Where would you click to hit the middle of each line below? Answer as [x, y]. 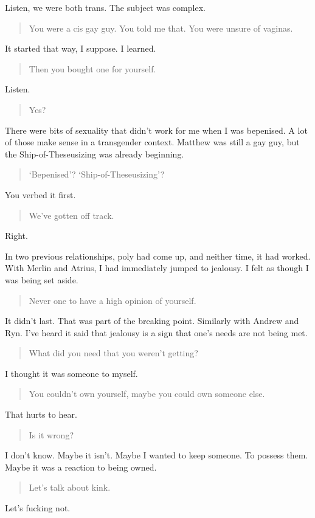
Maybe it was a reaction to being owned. [81, 467]
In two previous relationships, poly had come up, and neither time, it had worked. [158, 256]
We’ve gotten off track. [71, 215]
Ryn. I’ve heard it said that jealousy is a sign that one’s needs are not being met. [156, 332]
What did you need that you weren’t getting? [113, 353]
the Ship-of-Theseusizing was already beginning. [95, 154]
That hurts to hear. [41, 414]
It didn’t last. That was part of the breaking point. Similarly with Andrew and [152, 321]
